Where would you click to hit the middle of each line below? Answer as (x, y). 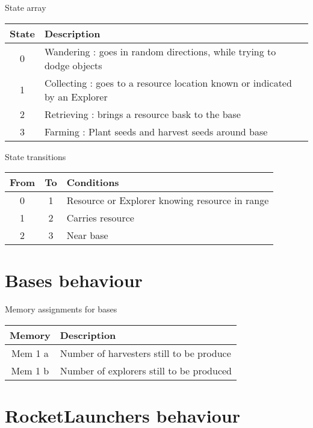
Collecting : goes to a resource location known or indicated (168, 82)
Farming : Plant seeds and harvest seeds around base (156, 131)
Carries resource (100, 218)
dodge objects (73, 65)
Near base (87, 235)
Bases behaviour (74, 280)
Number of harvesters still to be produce (145, 353)
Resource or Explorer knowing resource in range (168, 200)
